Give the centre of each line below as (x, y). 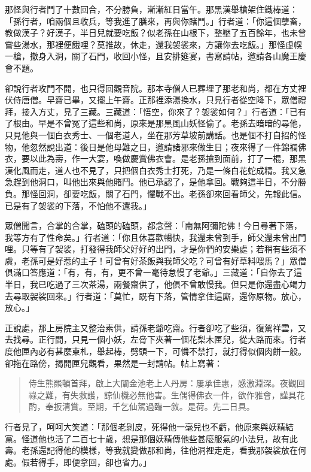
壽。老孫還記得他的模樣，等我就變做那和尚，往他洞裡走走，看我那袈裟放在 (151, 450)
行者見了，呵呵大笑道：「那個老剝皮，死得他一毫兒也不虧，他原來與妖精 (145, 426)
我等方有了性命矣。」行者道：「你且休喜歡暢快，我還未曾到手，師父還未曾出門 (155, 237)
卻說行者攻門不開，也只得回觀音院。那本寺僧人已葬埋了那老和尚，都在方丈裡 (155, 88)
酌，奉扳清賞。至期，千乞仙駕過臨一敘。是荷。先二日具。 (141, 406)
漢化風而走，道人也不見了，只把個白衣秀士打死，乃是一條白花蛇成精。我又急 (155, 170)
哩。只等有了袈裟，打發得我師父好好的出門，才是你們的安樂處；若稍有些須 (151, 249)
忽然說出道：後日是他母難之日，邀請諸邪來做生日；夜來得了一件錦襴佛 (168, 146)
